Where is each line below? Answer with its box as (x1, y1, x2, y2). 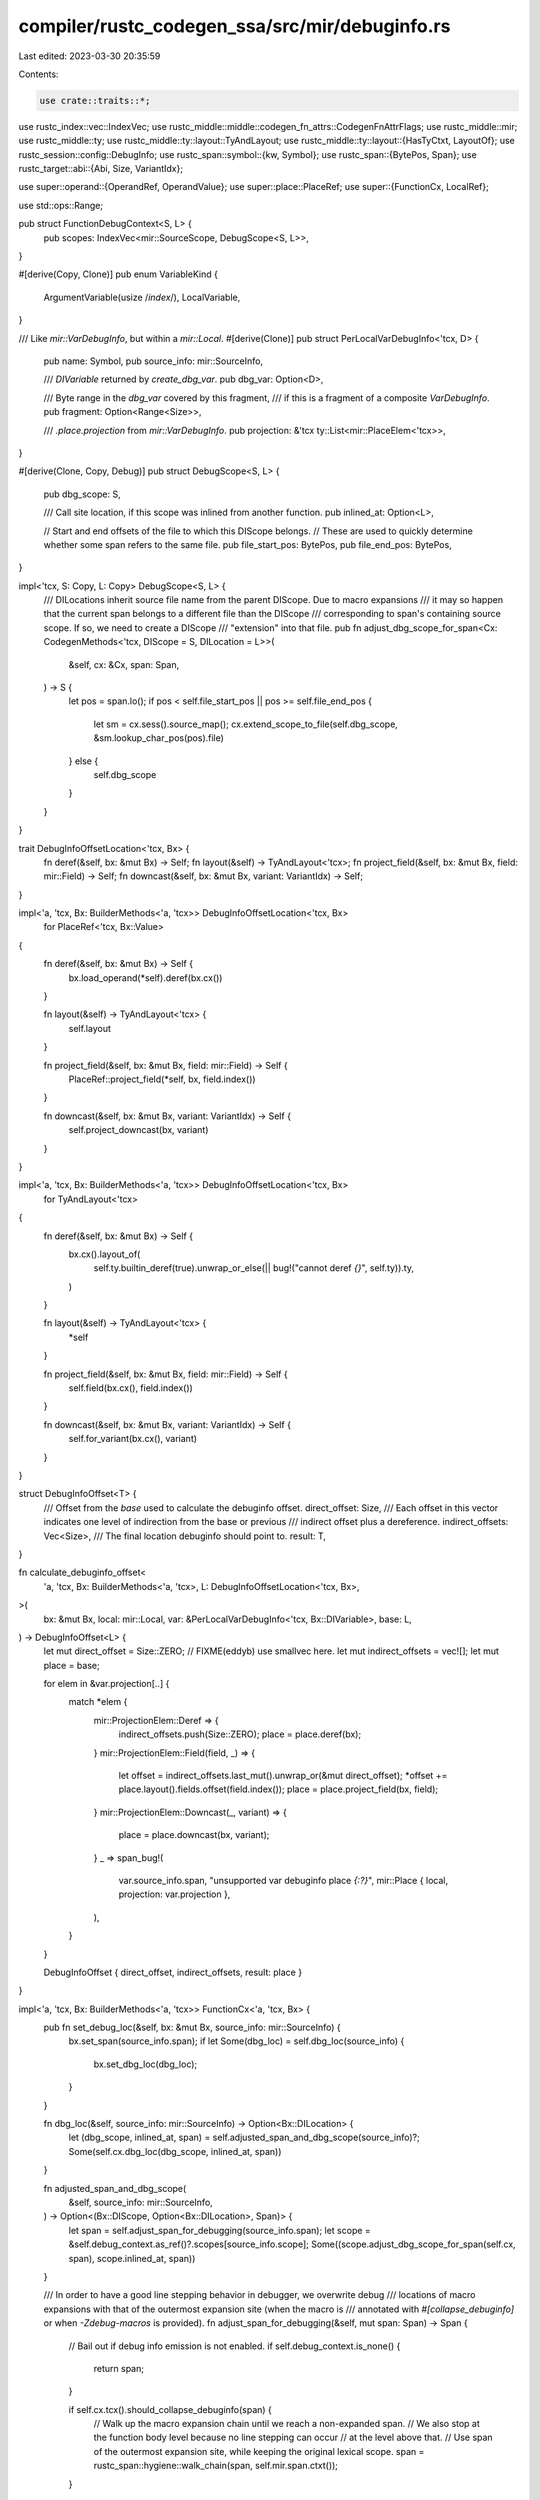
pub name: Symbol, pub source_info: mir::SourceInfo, (43, 355, 264, 367)
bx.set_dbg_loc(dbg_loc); (93, 2058, 198, 2070)
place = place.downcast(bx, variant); (118, 1829, 270, 1841)
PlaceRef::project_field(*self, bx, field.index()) (68, 1073, 256, 1085)
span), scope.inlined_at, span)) (68, 2252, 196, 2264)
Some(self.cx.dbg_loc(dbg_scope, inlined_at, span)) (68, 2145, 282, 2157)
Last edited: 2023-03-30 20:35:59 (18, 50, 161, 62)
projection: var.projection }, (118, 1888, 231, 1900)
